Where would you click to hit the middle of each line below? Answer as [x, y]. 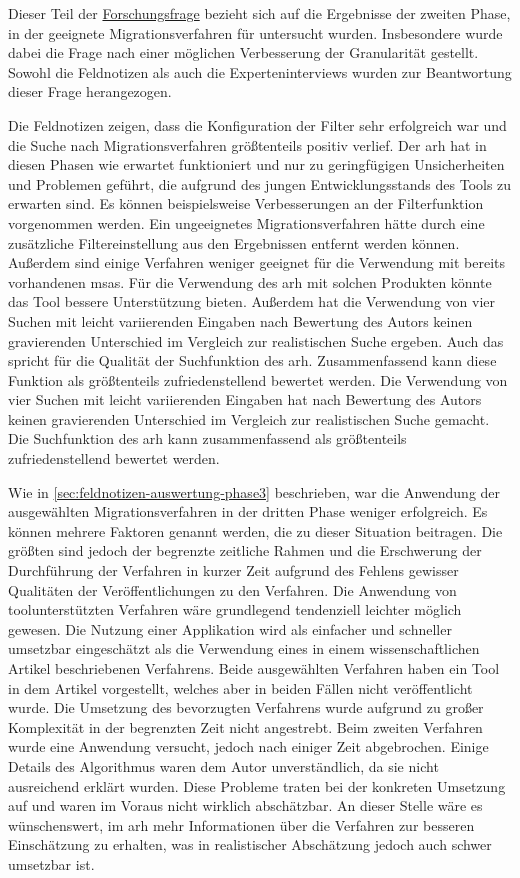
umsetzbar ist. [51, 863]
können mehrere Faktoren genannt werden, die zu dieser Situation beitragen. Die [255, 530]
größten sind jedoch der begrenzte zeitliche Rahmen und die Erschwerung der [245, 550]
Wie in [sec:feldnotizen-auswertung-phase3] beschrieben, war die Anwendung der [254, 491]
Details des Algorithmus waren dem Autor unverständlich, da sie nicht [223, 765]
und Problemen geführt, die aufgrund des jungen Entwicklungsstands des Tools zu [260, 183]
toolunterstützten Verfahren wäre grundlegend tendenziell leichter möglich [235, 609]
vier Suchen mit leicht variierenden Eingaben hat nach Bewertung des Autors [245, 399]
